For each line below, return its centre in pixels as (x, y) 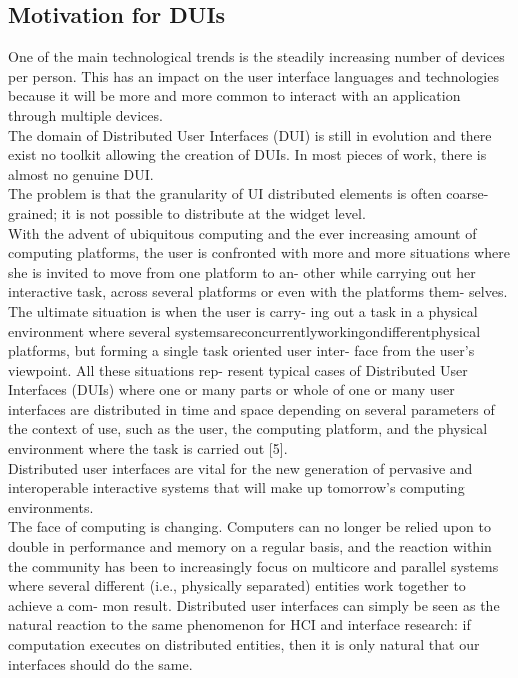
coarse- (467, 193)
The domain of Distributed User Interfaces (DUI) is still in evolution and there (250, 134)
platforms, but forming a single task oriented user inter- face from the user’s (241, 350)
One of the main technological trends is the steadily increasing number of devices (256, 56)
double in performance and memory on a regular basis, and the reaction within (250, 546)
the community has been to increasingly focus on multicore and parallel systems (253, 565)
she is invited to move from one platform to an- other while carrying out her (242, 271)
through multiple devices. (85, 114)
